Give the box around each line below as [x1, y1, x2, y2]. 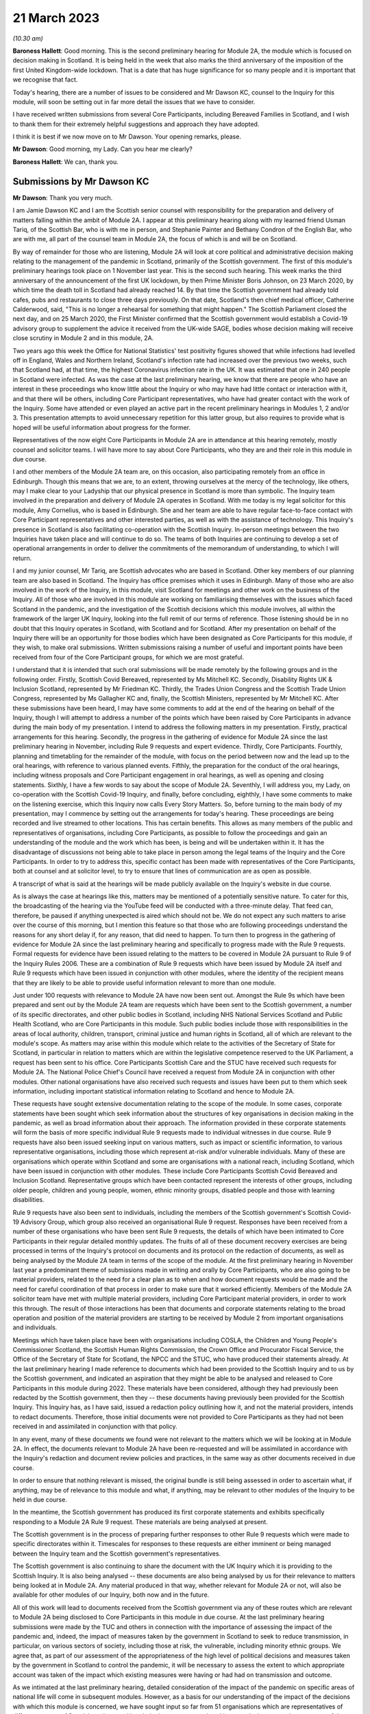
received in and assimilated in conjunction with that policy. [12, 1423, 177, 1431]
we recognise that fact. [12, 75, 78, 84]
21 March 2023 [12, 10, 100, 25]
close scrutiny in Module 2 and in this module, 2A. [12, 334, 154, 342]
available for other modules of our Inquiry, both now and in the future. [12, 1591, 210, 1599]
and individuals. [12, 1323, 58, 1331]
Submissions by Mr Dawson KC [12, 176, 150, 187]
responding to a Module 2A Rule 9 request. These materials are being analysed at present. [12, 1517, 269, 1525]
